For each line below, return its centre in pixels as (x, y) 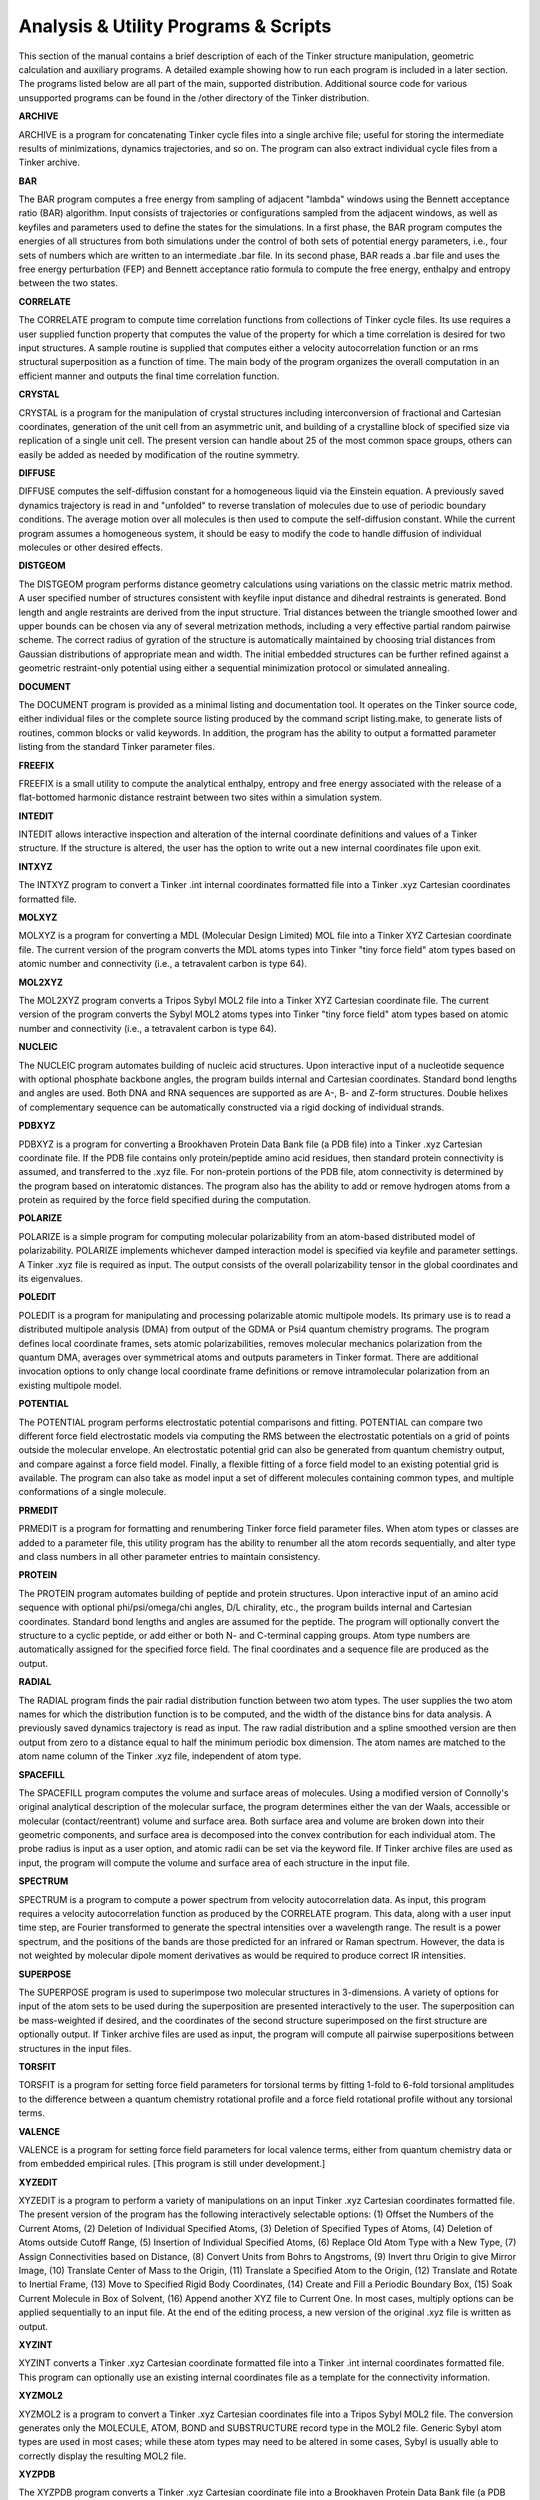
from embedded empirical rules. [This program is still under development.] (172, 2164)
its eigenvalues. (51, 1279)
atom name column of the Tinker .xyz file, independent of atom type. (160, 1756)
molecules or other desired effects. (91, 547)
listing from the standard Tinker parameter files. (116, 747)
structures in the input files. (75, 2048)
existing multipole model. (70, 1385)
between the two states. (68, 283)
